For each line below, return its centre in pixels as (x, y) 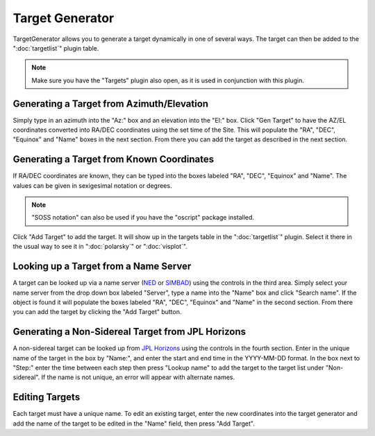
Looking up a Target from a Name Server (102, 267)
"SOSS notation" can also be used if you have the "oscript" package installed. (143, 218)
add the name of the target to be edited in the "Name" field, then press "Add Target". (134, 424)
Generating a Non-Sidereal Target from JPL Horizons (130, 332)
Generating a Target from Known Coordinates (114, 159)
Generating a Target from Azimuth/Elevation (110, 104)
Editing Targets (47, 398)
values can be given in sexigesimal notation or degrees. (92, 185)
